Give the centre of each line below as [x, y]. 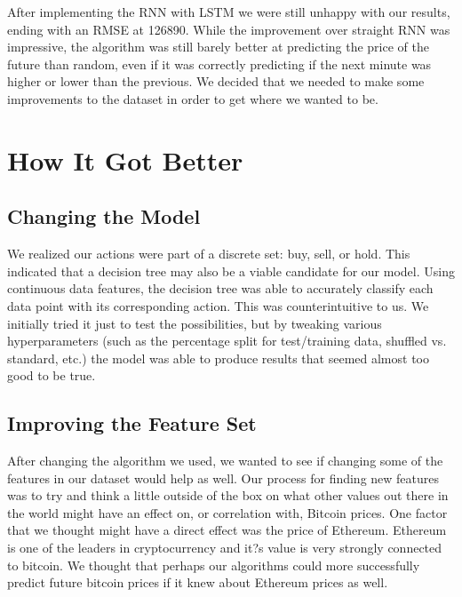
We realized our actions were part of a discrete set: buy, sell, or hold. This [209, 254]
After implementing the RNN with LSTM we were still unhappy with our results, [229, 12]
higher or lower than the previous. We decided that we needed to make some [216, 81]
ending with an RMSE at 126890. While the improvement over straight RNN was [229, 29]
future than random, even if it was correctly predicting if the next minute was [219, 64]
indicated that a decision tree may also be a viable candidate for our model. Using [231, 271]
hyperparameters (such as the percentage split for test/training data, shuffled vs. [227, 341]
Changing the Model [104, 216]
